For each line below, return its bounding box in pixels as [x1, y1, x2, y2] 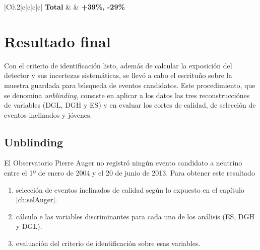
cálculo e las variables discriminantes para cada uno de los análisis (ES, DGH [16, 211, 255, 221]
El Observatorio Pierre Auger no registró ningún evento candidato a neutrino [4, 157, 242, 168]
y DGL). [16, 221, 42, 231]
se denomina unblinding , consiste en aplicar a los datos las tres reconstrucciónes [4, 90, 250, 100]
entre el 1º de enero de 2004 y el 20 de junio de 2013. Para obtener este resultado [4, 168, 255, 178]
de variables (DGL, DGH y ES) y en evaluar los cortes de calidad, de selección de [4, 100, 256, 110]
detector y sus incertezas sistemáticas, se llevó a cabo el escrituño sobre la [4, 70, 232, 80]
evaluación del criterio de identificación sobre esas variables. [16, 238, 201, 248]
